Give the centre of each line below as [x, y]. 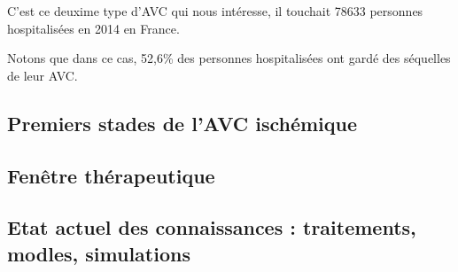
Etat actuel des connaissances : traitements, [212, 227]
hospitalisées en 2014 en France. [93, 28]
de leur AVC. [43, 75]
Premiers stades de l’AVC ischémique [182, 123]
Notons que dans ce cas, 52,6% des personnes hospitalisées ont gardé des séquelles [229, 58]
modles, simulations [99, 253]
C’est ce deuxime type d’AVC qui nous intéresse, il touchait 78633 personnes [215, 11]
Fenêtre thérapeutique [111, 175]
